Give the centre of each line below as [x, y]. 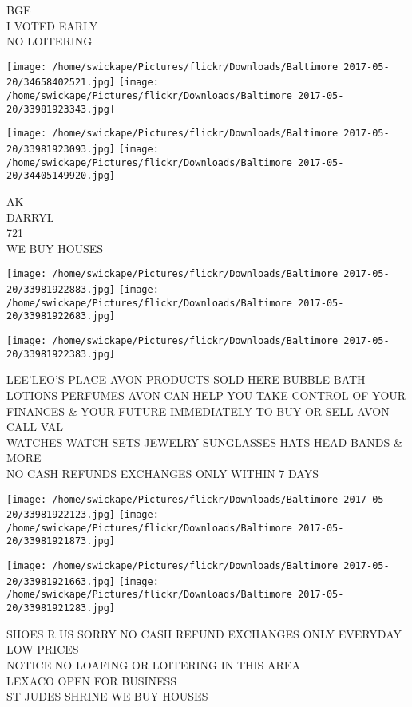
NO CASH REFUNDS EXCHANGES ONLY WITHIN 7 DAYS [162, 473]
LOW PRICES [43, 649]
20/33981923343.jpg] [61, 109]
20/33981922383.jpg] [61, 354]
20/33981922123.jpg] [61, 515]
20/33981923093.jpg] [61, 150]
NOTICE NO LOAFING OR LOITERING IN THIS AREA [153, 664]
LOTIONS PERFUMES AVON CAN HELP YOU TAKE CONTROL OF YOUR [206, 395]
